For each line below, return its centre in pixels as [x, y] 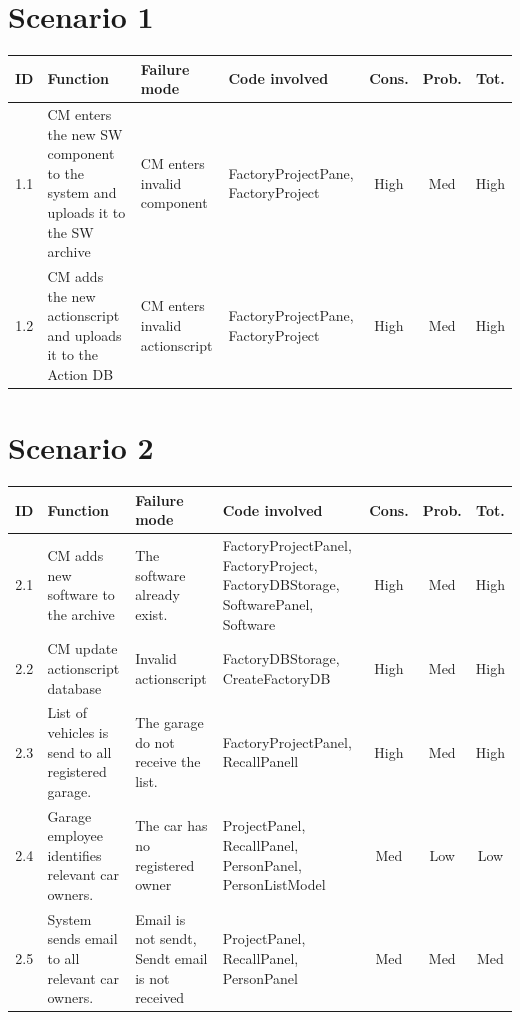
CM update [82, 648]
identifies [74, 854]
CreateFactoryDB [276, 677]
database [74, 687]
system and [82, 192]
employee [75, 835]
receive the [168, 761]
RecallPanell [260, 761]
